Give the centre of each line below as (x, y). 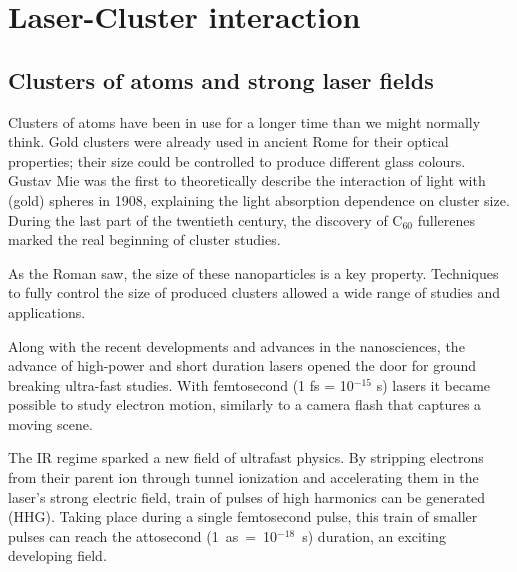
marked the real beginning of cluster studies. (144, 239)
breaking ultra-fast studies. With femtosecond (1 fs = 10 (181, 384)
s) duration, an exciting (374, 535)
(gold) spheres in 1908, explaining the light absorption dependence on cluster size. (259, 199)
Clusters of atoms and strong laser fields (221, 79)
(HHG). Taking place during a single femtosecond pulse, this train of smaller (243, 516)
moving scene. (50, 423)
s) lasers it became (433, 384)
